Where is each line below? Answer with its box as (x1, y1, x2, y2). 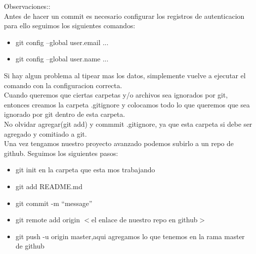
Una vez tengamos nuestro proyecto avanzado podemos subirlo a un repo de (4, 138, 234, 149)
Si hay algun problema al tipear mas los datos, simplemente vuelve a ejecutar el (4, 70, 246, 80)
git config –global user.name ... (15, 53, 109, 64)
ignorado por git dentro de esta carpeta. (4, 109, 125, 119)
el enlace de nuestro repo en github (91, 214, 198, 225)
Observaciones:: (4, 1, 50, 11)
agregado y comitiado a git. (4, 128, 87, 139)
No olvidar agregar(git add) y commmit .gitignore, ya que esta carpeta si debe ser (4, 118, 253, 129)
